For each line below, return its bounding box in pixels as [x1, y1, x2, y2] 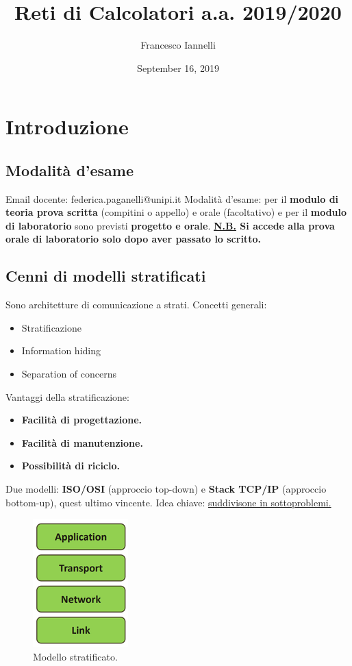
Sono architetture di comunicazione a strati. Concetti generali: [5, 297, 267, 312]
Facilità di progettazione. [21, 412, 142, 427]
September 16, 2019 [137, 60, 219, 75]
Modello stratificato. [33, 649, 118, 663]
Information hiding [21, 343, 101, 358]
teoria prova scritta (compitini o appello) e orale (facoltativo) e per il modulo [5, 205, 347, 219]
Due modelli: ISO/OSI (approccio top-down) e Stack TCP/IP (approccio [5, 482, 327, 496]
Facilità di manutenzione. [21, 435, 143, 449]
